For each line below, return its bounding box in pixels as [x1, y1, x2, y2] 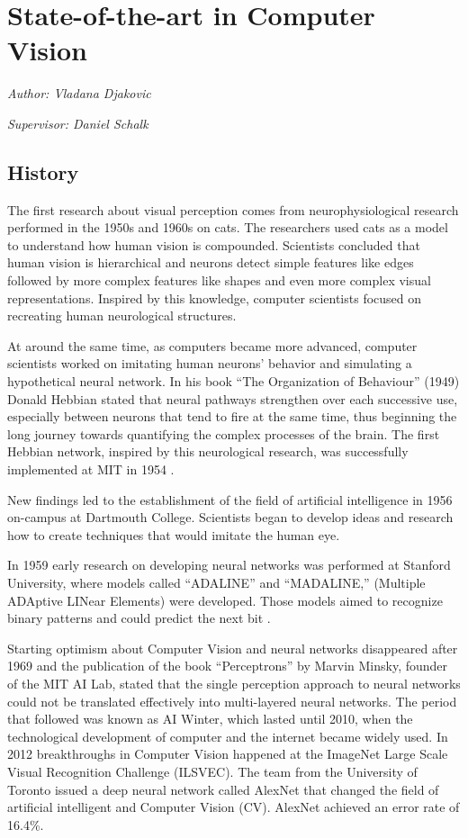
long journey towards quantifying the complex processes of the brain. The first [7, 424, 440, 443]
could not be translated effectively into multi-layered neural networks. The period [7, 691, 457, 710]
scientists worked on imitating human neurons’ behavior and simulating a [7, 354, 412, 373]
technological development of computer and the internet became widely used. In [7, 726, 448, 745]
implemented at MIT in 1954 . [7, 460, 175, 479]
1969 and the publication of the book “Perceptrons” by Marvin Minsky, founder [7, 656, 448, 675]
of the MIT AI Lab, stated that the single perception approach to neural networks [7, 673, 461, 692]
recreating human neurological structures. [7, 306, 237, 325]
